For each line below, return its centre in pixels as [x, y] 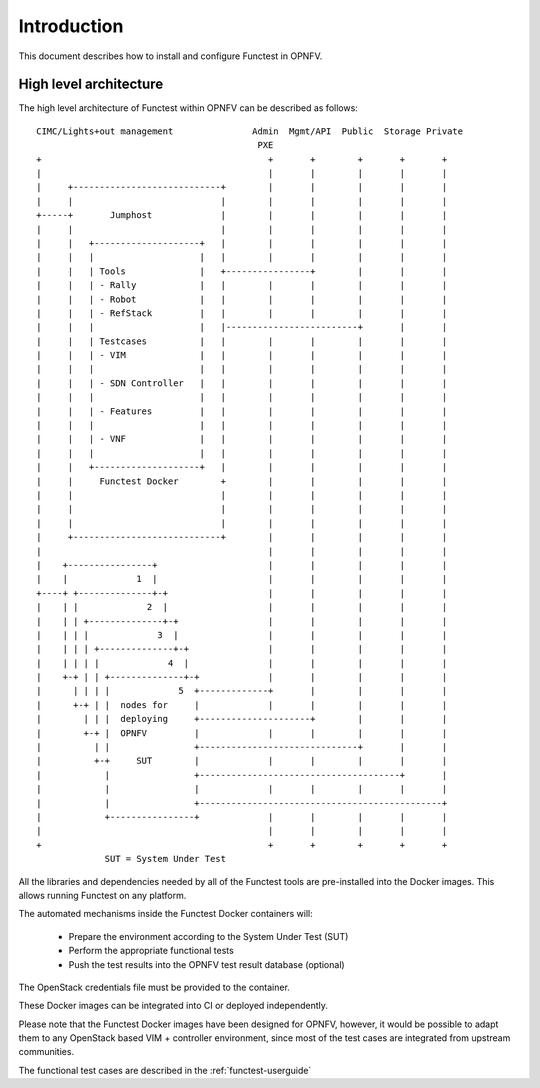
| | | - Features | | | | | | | [242, 411]
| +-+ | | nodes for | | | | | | [242, 704]
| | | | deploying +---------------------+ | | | [242, 719]
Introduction [71, 26]
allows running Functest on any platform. [102, 895]
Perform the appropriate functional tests [151, 951]
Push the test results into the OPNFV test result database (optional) [206, 964]
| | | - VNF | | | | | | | [242, 439]
